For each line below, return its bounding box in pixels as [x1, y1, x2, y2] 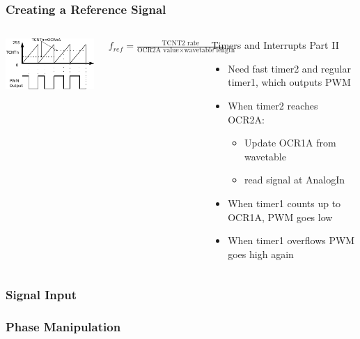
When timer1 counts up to [228, 195, 341, 210]
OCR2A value [136, 47, 179, 54]
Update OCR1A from [244, 135, 336, 150]
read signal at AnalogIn [244, 172, 345, 187]
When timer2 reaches [228, 98, 318, 112]
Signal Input [6, 286, 77, 303]
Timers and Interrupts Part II [211, 38, 339, 52]
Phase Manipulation [6, 318, 121, 336]
